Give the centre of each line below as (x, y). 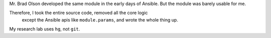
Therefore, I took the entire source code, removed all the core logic (79, 13)
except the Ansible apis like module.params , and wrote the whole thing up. (100, 19)
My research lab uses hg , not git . (45, 29)
